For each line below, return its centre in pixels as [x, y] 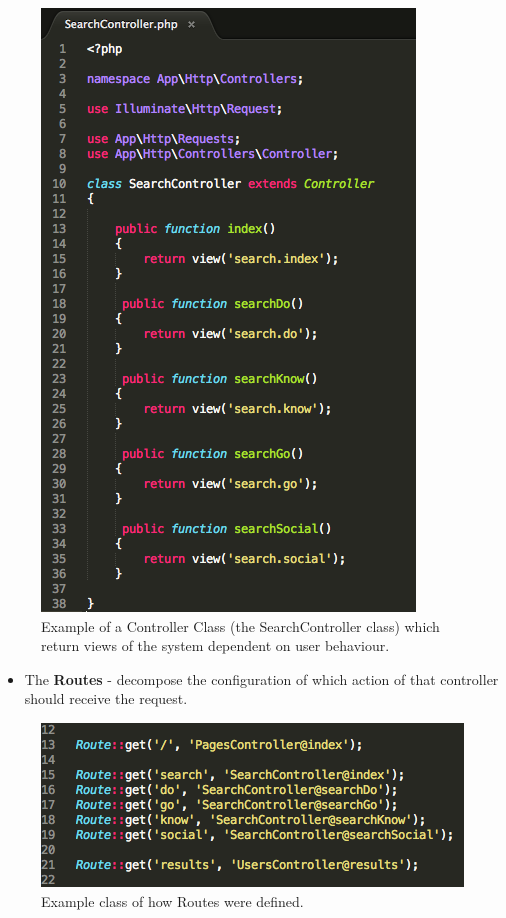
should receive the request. [106, 698]
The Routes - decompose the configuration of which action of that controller [261, 678]
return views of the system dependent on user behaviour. [215, 645]
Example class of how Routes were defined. [172, 900]
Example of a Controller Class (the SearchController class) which [240, 625]
